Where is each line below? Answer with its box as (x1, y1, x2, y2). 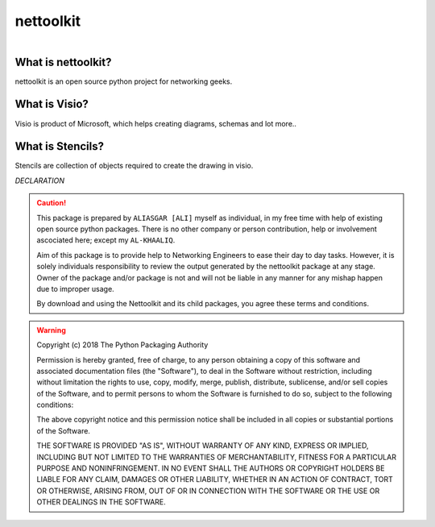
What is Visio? (14, 98, 89, 111)
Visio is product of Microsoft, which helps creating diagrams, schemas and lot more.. (14, 118, 297, 128)
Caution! (36, 198, 67, 208)
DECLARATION (14, 176, 64, 185)
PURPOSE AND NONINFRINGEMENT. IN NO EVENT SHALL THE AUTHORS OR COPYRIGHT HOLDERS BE (36, 463, 385, 473)
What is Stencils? (14, 139, 105, 153)
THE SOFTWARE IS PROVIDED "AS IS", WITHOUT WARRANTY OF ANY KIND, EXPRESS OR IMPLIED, (36, 441, 370, 450)
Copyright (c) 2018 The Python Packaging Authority (36, 340, 209, 350)
